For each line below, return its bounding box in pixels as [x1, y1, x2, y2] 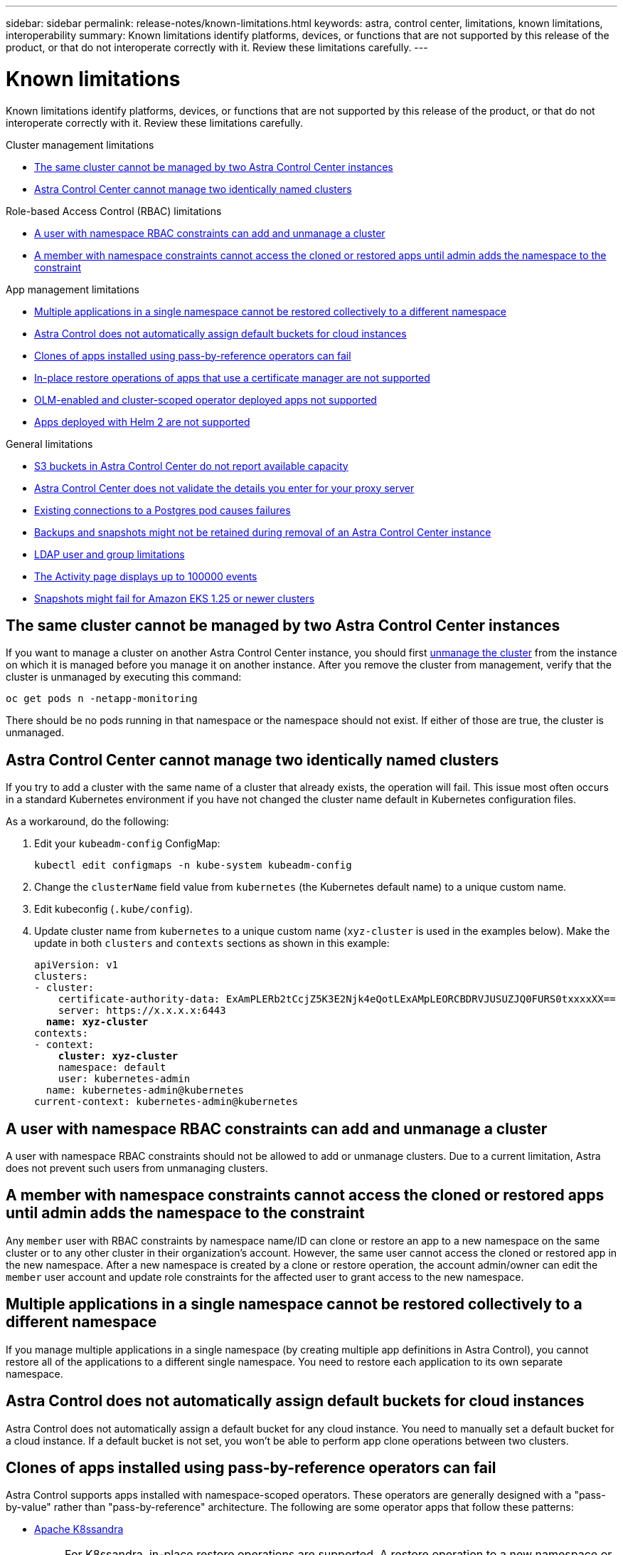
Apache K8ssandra [34, 1523, 124, 1536]
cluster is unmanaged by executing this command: [6, 671, 242, 684]
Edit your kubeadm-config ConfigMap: [34, 837, 220, 850]
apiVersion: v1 [34, 959, 119, 971]
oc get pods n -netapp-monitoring [6, 693, 198, 705]
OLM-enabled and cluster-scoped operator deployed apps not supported [34, 393, 377, 406]
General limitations [6, 437, 93, 450]
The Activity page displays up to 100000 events [34, 570, 257, 582]
